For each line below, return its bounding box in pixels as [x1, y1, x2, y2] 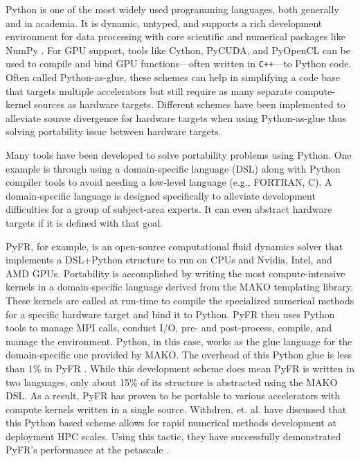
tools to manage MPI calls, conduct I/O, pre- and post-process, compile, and [6, 320, 332, 335]
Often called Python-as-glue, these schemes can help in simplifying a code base [6, 70, 340, 85]
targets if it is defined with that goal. [6, 215, 163, 229]
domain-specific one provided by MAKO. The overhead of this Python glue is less [6, 347, 352, 362]
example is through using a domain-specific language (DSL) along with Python [6, 161, 341, 175]
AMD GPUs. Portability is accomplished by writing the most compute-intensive [6, 266, 345, 280]
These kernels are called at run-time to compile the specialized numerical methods [6, 293, 354, 307]
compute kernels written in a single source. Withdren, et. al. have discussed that [6, 401, 347, 416]
